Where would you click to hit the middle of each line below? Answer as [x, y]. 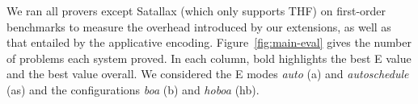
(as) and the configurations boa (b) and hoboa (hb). [133, 89]
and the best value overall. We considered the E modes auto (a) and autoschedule [208, 74]
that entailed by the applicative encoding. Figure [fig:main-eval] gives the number [209, 42]
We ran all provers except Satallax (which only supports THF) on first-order [196, 10]
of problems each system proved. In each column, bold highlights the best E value [209, 58]
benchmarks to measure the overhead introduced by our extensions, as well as [199, 26]
